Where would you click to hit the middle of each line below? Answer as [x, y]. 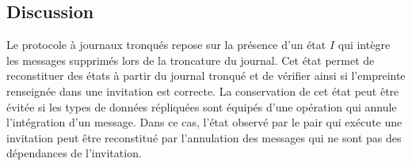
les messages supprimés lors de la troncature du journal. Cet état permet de [191, 60]
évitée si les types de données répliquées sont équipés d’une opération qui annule [202, 106]
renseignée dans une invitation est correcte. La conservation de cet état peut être [203, 91]
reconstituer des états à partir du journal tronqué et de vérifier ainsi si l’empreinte [206, 75]
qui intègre [364, 45]
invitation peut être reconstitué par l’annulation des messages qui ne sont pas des [204, 137]
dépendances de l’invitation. [74, 153]
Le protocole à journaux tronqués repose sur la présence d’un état [166, 45]
